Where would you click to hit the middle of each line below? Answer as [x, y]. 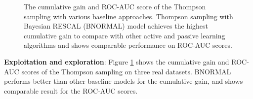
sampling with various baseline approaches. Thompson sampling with [128, 16]
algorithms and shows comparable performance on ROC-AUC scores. [128, 45]
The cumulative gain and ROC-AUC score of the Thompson [115, 6]
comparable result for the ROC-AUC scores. [71, 90]
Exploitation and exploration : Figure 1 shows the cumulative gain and [117, 61]
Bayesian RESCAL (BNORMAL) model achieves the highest [116, 26]
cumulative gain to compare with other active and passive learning [125, 35]
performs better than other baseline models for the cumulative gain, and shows [124, 81]
